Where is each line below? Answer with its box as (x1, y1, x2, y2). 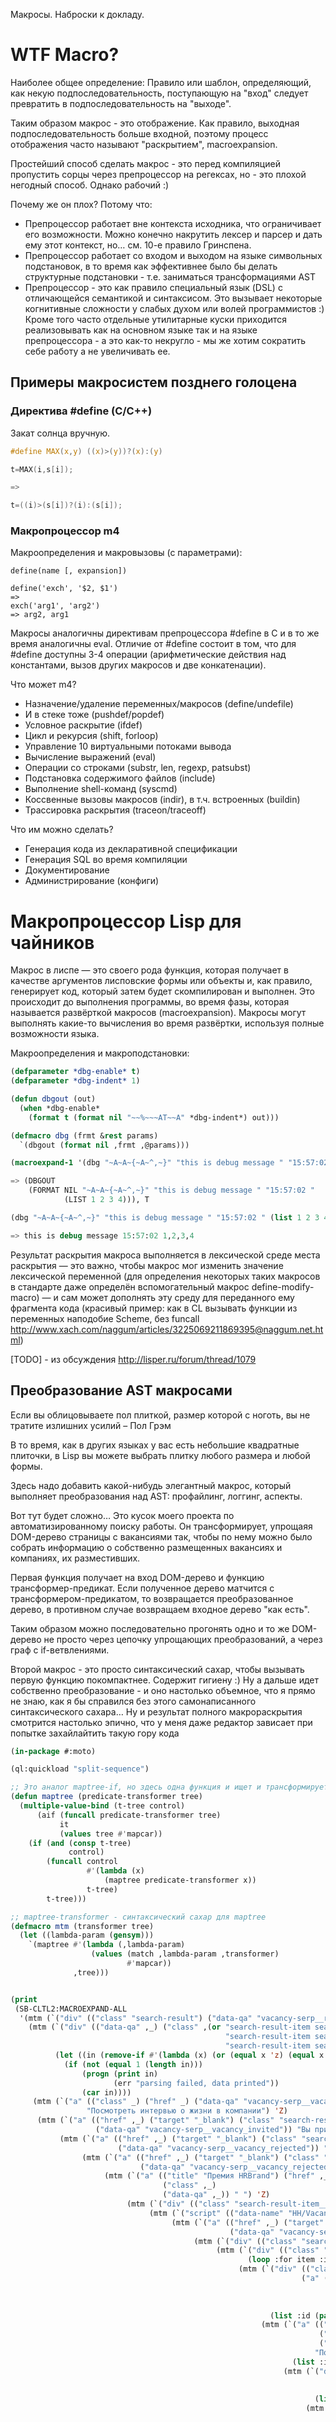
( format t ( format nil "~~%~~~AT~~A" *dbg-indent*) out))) (28, 1112, 280, 1123)
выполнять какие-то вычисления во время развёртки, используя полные (10, 1017, 325, 1029)
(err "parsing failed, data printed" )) (113, 2078, 280, 2088)
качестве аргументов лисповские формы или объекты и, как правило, (10, 975, 313, 987)
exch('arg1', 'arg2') (10, 601, 101, 611)
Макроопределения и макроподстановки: (10, 1047, 190, 1059)
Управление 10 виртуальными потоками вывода (24, 740, 232, 753)
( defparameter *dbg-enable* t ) (10, 1067, 141, 1077)
